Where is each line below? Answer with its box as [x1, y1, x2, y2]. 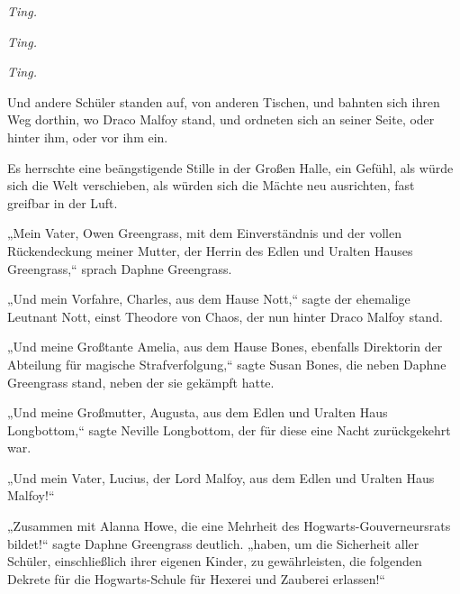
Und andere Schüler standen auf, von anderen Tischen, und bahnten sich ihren [7, 92, 440, 111]
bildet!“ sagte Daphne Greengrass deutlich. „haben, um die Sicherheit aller [7, 534, 419, 553]
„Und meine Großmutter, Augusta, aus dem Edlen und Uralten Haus [7, 403, 388, 422]
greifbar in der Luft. [7, 193, 118, 212]
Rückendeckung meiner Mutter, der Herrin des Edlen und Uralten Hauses [7, 241, 413, 260]
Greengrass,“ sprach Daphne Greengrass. [7, 259, 232, 278]
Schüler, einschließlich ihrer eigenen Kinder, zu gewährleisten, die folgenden [7, 552, 422, 571]
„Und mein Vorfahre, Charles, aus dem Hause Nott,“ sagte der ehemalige [7, 289, 410, 308]
